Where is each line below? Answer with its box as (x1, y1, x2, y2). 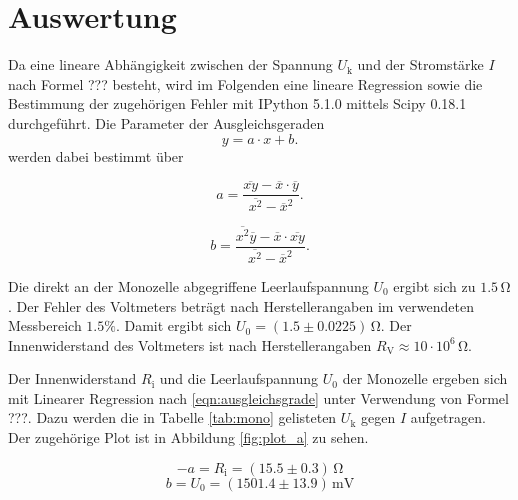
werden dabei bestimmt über (8, 145, 184, 166)
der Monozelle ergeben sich (342, 368, 508, 389)
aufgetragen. (410, 407, 486, 428)
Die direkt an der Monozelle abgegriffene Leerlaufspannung (8, 275, 369, 296)
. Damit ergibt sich (115, 315, 232, 336)
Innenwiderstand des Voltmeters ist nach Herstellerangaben (8, 334, 372, 355)
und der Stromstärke (357, 54, 484, 75)
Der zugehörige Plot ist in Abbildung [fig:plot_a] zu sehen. (8, 427, 369, 448)
